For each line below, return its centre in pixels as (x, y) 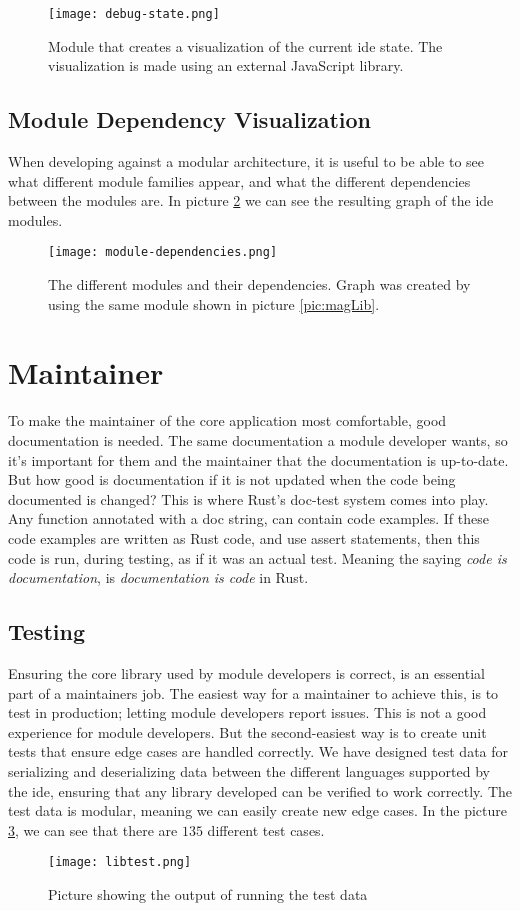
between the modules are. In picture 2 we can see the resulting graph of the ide (251, 200)
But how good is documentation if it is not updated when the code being (232, 479)
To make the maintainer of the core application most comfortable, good (227, 420)
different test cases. (266, 829)
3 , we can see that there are (93, 829)
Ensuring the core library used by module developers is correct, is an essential (246, 672)
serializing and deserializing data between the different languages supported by (249, 770)
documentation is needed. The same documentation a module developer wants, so (258, 439)
